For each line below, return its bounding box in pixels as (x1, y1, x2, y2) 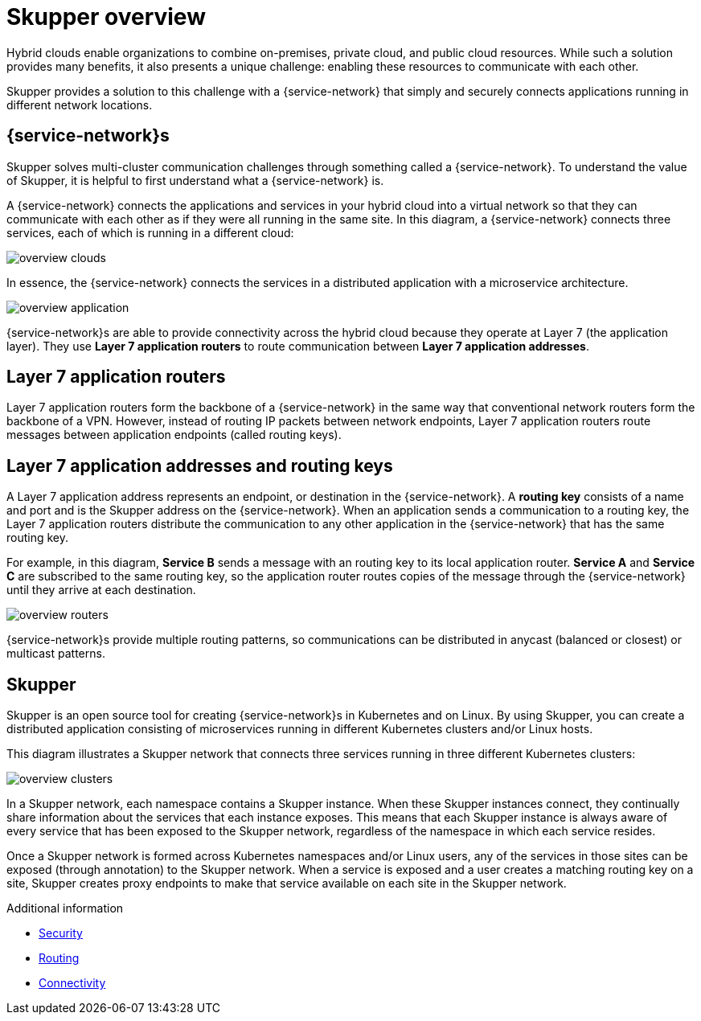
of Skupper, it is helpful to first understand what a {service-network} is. (6, 173, 384, 187)
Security (39, 926, 83, 941)
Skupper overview (6, 3, 206, 31)
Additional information (6, 901, 124, 916)
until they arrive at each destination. (6, 583, 196, 597)
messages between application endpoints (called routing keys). (6, 428, 342, 442)
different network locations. (6, 97, 153, 112)
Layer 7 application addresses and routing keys (6, 455, 393, 476)
